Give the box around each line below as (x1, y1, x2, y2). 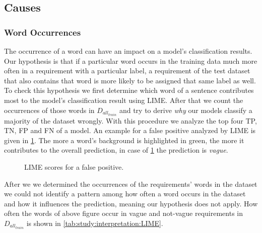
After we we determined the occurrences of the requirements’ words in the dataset (4, 178, 257, 189)
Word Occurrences (4, 26, 81, 38)
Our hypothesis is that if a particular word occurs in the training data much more (4, 55, 257, 66)
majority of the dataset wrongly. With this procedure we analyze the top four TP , (4, 115, 257, 126)
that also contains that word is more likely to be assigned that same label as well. (4, 75, 256, 85)
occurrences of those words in (4, 104, 95, 115)
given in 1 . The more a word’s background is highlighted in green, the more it (4, 135, 244, 145)
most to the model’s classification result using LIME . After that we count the (4, 94, 243, 105)
